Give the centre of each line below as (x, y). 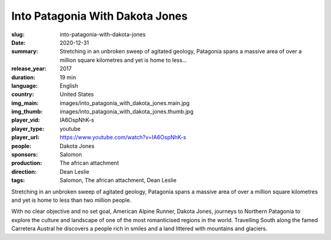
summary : (25, 52)
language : (25, 85)
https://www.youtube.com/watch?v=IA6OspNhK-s (123, 137)
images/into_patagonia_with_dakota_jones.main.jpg (125, 103)
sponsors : (25, 155)
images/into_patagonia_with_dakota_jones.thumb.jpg (127, 112)
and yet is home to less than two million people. (71, 200)
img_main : (25, 103)
